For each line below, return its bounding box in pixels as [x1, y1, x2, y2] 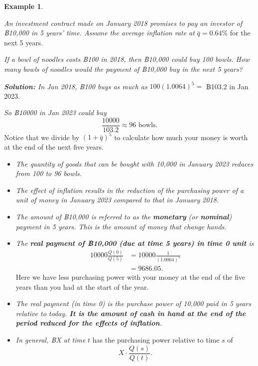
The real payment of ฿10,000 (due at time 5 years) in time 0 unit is [15, 238, 254, 248]
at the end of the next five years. [4, 142, 104, 152]
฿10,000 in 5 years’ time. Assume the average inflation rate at [4, 27, 195, 38]
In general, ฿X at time [15, 334, 86, 345]
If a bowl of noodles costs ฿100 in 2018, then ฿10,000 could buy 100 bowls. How [4, 54, 250, 64]
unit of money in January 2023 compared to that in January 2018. [15, 194, 219, 205]
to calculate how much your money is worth [114, 132, 248, 142]
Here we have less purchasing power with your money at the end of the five [15, 272, 246, 282]
